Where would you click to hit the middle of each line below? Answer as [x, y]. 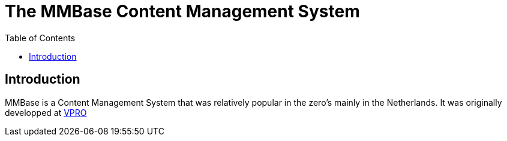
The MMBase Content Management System [182, 11]
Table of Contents [40, 38]
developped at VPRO [46, 112]
